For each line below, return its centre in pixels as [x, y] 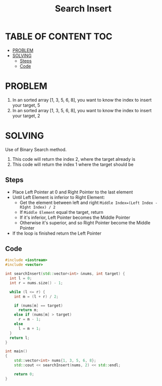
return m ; [28, 310]
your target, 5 [26, 105]
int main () [16, 351]
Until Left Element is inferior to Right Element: [58, 197]
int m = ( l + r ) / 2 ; [36, 296]
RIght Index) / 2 [38, 207]
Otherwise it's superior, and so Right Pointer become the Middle [85, 223]
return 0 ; [24, 374]
